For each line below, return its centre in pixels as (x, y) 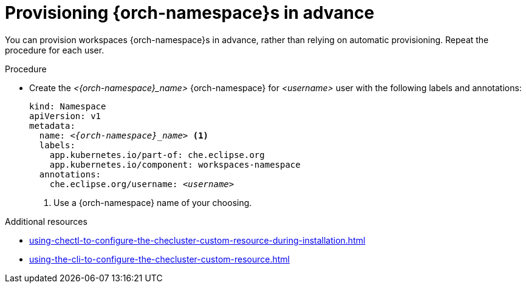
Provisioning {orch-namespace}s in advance (190, 13)
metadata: (52, 125)
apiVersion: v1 (65, 116)
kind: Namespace (68, 106)
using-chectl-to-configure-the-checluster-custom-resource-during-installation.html (197, 240)
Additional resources (46, 221)
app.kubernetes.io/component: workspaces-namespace (175, 164)
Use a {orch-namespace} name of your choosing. (153, 202)
